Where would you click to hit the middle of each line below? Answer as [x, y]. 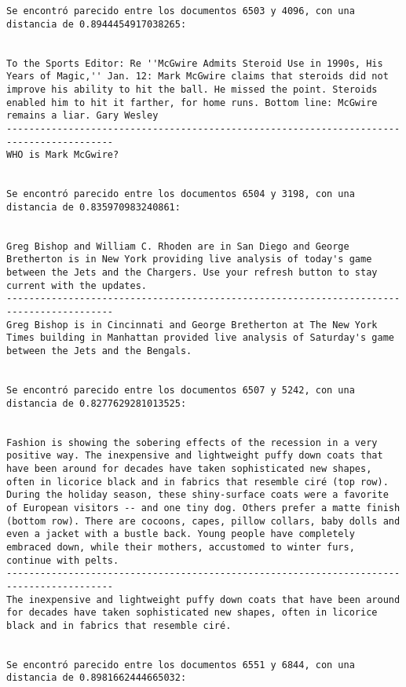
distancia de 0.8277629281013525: [97, 403]
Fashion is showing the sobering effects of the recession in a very [192, 442]
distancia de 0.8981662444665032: [97, 678]
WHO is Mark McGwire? [63, 155]
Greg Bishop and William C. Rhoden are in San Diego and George [178, 246]
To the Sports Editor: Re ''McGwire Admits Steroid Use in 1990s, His [195, 63]
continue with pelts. [63, 560]
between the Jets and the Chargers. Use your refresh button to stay [192, 273]
